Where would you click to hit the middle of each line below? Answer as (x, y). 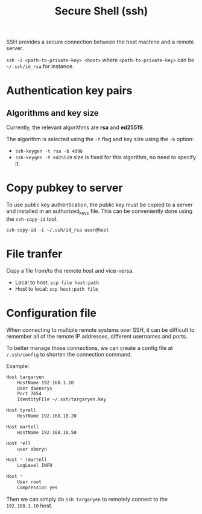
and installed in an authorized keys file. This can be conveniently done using (99, 212)
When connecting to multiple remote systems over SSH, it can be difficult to (100, 329)
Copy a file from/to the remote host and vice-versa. (70, 270)
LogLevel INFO (35, 466)
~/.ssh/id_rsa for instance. (40, 66)
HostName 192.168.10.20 (47, 416)
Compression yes (38, 487)
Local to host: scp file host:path (57, 282)
